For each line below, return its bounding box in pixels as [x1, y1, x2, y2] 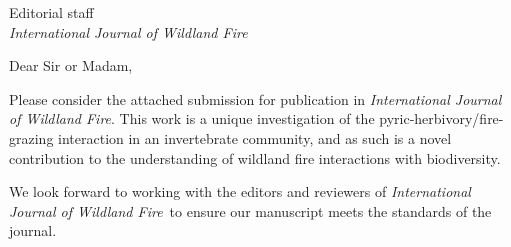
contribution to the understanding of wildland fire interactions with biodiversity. [9, 147, 501, 168]
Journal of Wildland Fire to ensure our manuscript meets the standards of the [9, 200, 492, 221]
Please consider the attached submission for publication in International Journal [9, 88, 502, 109]
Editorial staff [9, 2, 94, 22]
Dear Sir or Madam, [9, 55, 133, 76]
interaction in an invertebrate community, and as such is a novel [58, 127, 452, 148]
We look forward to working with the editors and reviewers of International [9, 181, 471, 202]
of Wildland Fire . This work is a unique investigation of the [9, 108, 375, 129]
